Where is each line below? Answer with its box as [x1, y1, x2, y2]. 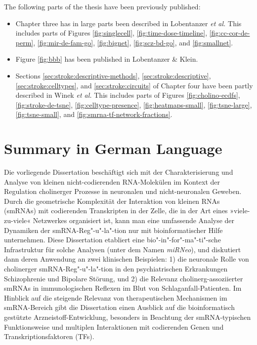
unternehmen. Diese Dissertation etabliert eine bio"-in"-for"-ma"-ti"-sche [4, 234, 221, 245]
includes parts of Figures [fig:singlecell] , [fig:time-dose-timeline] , [15, 28, 208, 38]
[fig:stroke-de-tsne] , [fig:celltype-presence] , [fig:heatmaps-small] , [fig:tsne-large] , [15, 99, 252, 110]
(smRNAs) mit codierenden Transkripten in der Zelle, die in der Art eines [4, 205, 228, 216]
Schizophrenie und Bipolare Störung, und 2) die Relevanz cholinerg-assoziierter [4, 273, 243, 283]
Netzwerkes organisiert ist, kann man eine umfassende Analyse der [33, 215, 235, 226]
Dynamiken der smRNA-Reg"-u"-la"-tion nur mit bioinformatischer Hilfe [4, 225, 223, 235]
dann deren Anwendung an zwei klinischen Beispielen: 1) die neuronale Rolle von [4, 254, 249, 264]
